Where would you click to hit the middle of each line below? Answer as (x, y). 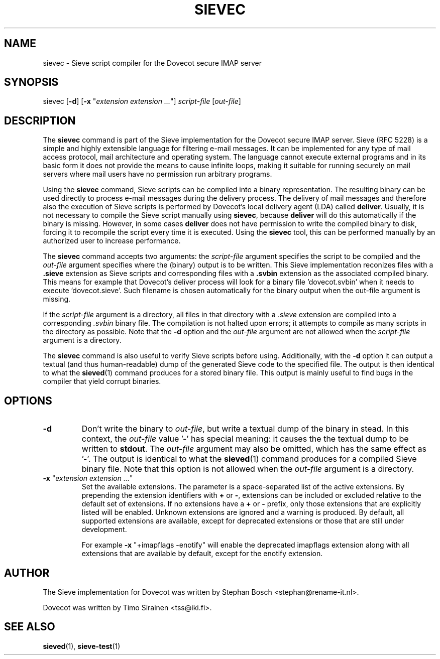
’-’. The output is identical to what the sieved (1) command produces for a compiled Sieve (249, 459)
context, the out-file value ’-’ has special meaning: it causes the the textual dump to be (245, 439)
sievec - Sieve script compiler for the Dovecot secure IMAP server (152, 63)
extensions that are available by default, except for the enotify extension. (202, 554)
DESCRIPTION (40, 120)
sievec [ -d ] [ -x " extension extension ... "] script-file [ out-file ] (142, 101)
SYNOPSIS (31, 82)
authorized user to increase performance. (112, 241)
